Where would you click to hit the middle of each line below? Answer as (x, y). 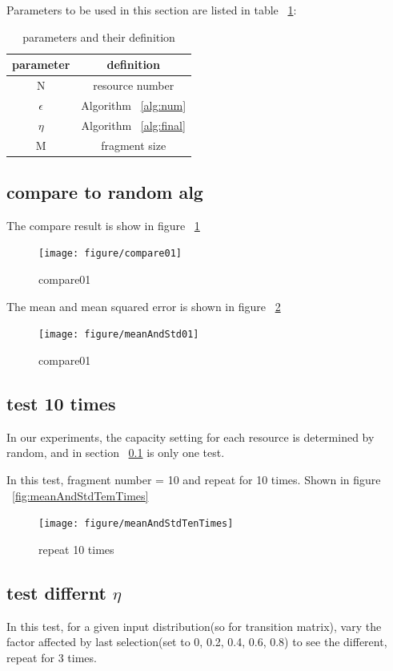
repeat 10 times (76, 549)
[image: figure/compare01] (110, 254)
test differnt (56, 592)
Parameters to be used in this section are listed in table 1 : (152, 10)
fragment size (134, 145)
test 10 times (61, 403)
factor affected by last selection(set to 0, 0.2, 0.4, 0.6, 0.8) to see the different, (197, 642)
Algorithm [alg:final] (133, 125)
